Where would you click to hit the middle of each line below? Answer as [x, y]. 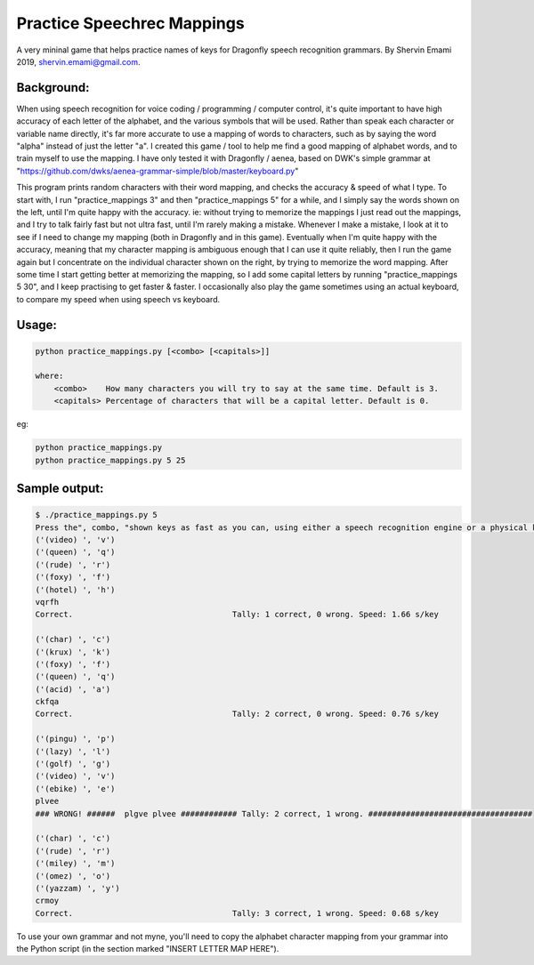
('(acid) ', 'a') [73, 689]
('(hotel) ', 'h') [75, 590]
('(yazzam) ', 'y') [77, 888]
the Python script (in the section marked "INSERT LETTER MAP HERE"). [148, 949]
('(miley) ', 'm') [75, 864]
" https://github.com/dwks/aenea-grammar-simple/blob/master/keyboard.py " [158, 171]
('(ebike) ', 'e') [75, 788]
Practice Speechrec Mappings [130, 23]
